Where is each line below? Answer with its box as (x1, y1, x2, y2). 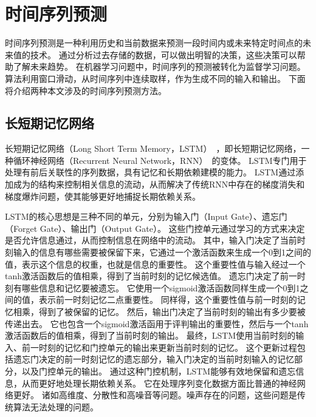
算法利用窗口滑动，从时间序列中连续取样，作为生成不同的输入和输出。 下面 (5, 72, 306, 84)
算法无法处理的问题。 (13, 400, 98, 413)
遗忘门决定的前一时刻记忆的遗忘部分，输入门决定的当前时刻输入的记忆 (13, 353, 294, 365)
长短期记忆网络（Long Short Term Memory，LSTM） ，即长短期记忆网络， (5, 142, 301, 155)
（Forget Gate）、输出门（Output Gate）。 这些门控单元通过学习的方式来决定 (5, 222, 305, 234)
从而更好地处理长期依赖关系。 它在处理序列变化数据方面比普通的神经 (21, 376, 297, 389)
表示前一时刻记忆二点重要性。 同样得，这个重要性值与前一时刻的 (38, 293, 297, 306)
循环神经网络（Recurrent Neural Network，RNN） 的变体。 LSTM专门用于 (13, 154, 307, 166)
